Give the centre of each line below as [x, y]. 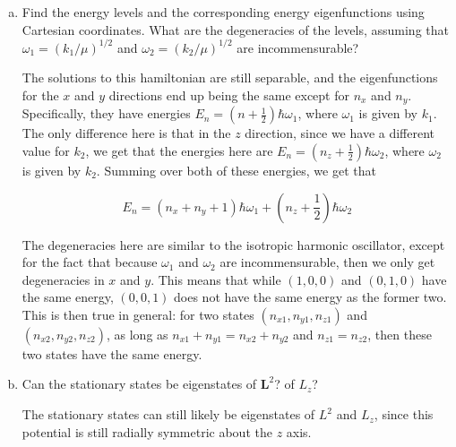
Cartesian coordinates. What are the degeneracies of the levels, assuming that [235, 29]
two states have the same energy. [112, 353]
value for [46, 150]
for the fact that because [90, 262]
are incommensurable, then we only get [327, 262]
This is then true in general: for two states [138, 314]
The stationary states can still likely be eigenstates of [168, 414]
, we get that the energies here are [179, 150]
